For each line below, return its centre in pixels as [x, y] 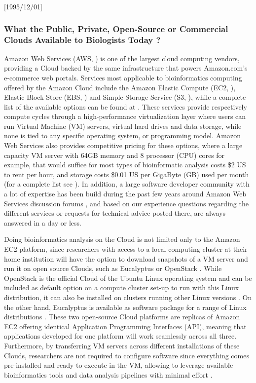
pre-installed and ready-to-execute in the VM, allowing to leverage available [119, 365]
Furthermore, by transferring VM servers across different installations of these [122, 345]
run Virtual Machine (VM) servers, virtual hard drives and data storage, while [123, 126]
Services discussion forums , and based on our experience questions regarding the [126, 203]
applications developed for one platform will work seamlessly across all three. [120, 336]
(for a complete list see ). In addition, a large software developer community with [127, 184]
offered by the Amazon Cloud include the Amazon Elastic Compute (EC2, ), [120, 87]
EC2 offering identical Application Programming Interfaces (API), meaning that [125, 326]
